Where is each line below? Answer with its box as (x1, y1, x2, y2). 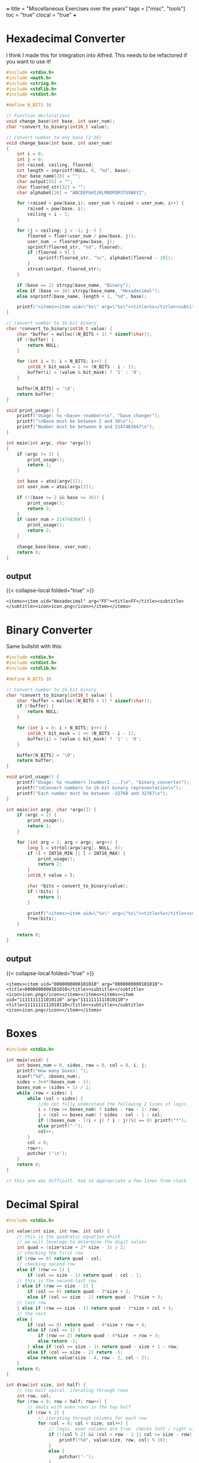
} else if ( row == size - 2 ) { (17, 1283, 94, 1289)
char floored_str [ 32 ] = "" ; (17, 184, 86, 190)
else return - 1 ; (37, 1339, 78, 1344)
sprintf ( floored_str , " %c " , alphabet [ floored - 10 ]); (37, 255, 174, 261)
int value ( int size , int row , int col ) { (6, 1228, 110, 1234)
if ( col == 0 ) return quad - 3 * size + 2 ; (27, 1289, 131, 1295)
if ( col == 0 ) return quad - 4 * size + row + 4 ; (27, 1321, 147, 1328)
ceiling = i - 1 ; (27, 212, 70, 217)
